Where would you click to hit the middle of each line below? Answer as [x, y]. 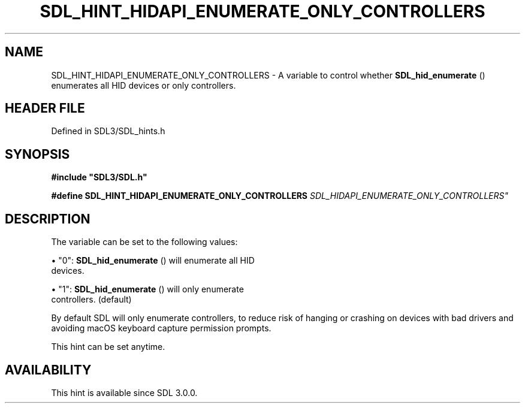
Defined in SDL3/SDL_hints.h [108, 131]
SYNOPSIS [37, 154]
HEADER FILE [45, 108]
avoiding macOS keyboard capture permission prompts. [161, 328]
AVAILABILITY [48, 370]
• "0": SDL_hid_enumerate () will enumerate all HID [153, 261]
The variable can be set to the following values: [144, 242]
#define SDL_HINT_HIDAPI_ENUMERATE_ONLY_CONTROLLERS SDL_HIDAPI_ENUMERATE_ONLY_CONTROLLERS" [280, 196]
